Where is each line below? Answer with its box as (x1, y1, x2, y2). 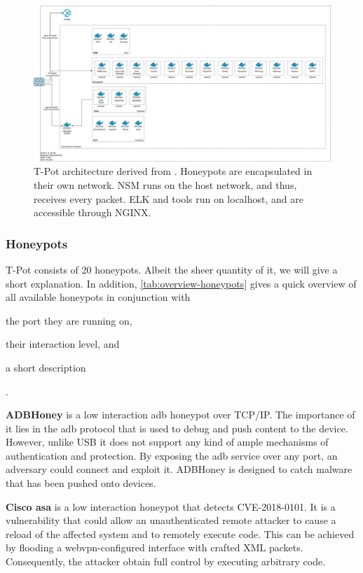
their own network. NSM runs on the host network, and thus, (34, 177, 297, 192)
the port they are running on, (6, 313, 132, 327)
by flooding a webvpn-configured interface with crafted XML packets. (6, 540, 303, 555)
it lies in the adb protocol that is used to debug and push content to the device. (6, 420, 348, 435)
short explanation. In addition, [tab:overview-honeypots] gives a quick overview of (6, 276, 357, 290)
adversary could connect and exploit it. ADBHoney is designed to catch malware (6, 462, 352, 476)
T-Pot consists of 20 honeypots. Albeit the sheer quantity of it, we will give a (6, 262, 338, 276)
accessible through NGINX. (34, 205, 151, 220)
